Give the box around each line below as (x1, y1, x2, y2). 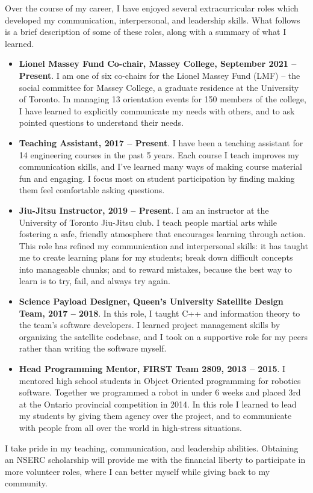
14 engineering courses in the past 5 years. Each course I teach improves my (19, 148, 299, 161)
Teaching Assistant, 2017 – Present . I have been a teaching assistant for (19, 136, 303, 149)
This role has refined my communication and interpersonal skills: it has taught (19, 239, 308, 252)
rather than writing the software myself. (19, 342, 167, 355)
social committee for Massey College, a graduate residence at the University (19, 81, 299, 93)
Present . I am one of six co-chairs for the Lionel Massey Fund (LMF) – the (19, 69, 300, 81)
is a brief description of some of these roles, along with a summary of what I (5, 25, 287, 38)
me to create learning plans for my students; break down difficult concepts (19, 251, 293, 264)
